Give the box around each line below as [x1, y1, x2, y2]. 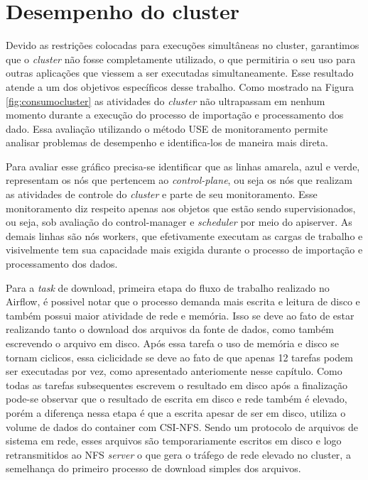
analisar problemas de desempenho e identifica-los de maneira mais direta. [6, 135, 328, 150]
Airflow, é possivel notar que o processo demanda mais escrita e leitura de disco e [6, 294, 360, 309]
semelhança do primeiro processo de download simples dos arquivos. [6, 461, 301, 476]
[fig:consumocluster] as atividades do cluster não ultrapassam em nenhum [6, 93, 325, 108]
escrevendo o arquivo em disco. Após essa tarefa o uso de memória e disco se [6, 336, 339, 350]
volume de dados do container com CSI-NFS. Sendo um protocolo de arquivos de [6, 419, 358, 434]
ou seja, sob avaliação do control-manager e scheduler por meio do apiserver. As [6, 214, 352, 229]
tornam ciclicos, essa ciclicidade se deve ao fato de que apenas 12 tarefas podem [6, 349, 353, 364]
